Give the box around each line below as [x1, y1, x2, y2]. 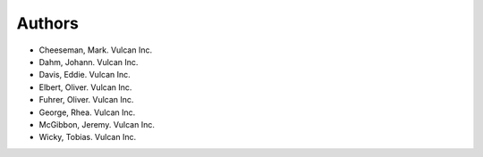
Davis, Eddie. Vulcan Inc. [38, 70, 131, 80]
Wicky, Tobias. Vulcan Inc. [38, 132, 137, 143]
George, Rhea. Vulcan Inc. [38, 107, 136, 118]
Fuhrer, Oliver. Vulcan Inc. [38, 95, 134, 105]
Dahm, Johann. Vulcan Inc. [38, 56, 139, 67]
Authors [16, 13, 80, 33]
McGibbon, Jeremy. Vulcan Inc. [38, 119, 156, 129]
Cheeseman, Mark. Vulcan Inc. [38, 45, 152, 55]
